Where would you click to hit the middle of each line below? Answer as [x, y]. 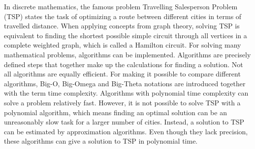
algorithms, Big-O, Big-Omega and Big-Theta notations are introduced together [125, 83]
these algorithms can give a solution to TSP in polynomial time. [101, 141]
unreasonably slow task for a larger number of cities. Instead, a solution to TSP [124, 122]
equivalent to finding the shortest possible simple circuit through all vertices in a [126, 35]
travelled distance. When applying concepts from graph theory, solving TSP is [122, 26]
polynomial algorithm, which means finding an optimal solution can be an [115, 112]
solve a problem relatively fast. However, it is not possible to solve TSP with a [122, 102]
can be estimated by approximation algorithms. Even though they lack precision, [126, 131]
